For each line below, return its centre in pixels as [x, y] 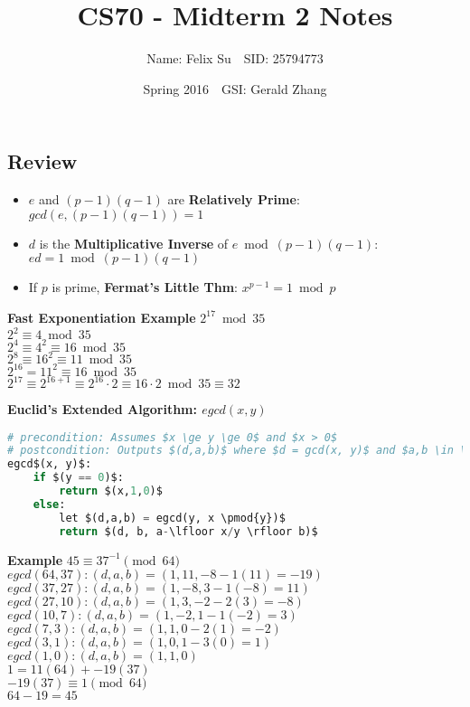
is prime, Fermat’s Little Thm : [145, 287]
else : [49, 504]
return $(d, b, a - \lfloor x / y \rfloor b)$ [188, 531]
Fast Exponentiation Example [102, 317]
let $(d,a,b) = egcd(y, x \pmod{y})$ [172, 518]
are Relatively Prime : [234, 199]
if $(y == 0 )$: [78, 478]
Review [42, 161]
